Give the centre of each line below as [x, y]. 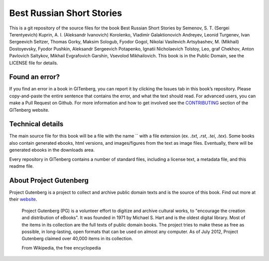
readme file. [22, 166]
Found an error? [34, 77]
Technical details [36, 124]
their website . [23, 199]
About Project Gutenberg [49, 180]
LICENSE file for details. [34, 63]
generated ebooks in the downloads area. [52, 150]
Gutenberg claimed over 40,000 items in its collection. [77, 239]
